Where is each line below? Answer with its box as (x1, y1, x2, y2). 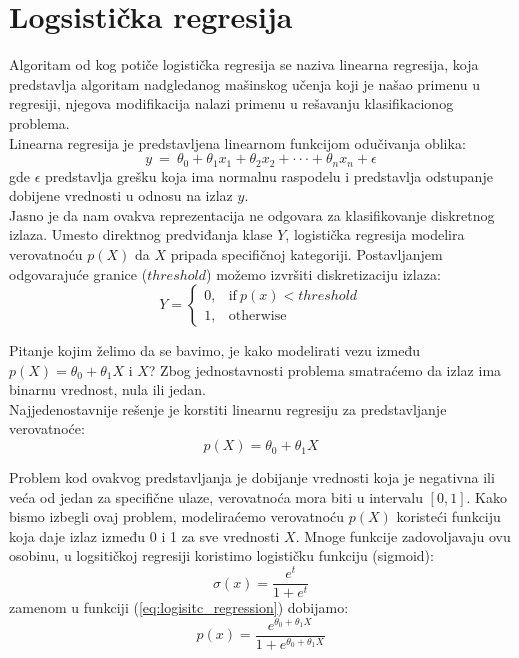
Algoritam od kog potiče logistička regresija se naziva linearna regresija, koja (9, 54, 479, 75)
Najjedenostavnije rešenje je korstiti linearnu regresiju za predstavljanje (9, 398, 447, 419)
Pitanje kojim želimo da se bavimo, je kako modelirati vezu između (9, 340, 420, 361)
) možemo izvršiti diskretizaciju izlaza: (206, 263, 441, 284)
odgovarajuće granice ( (9, 263, 148, 284)
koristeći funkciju (396, 506, 501, 527)
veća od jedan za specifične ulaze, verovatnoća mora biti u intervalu (9, 486, 423, 507)
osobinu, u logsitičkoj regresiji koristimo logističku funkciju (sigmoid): (9, 545, 434, 566)
